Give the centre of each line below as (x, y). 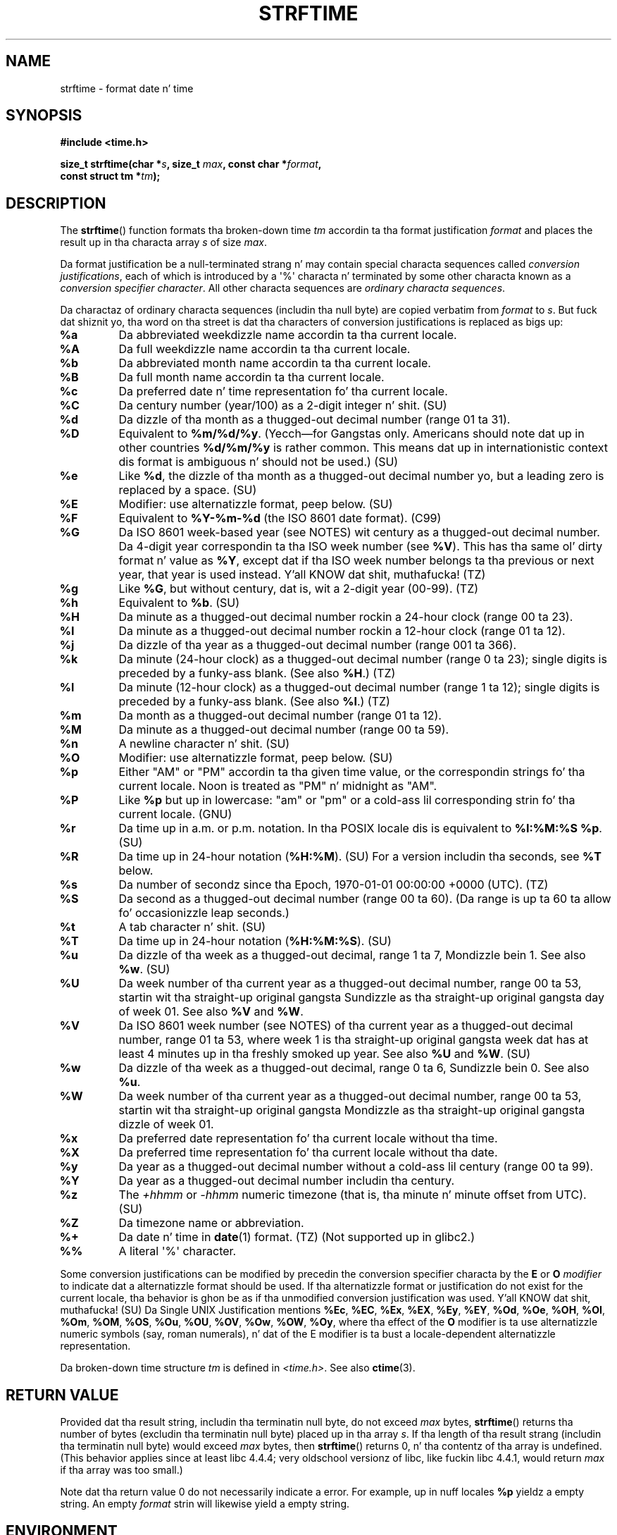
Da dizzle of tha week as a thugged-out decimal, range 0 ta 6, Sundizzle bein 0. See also (354, 1068)
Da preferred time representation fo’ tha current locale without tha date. (308, 1153)
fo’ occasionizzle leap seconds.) (204, 913)
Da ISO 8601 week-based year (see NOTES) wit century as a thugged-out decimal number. (359, 532)
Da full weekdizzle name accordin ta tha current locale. (264, 349)
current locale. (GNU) (175, 814)
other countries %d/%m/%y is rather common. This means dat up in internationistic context (363, 448)
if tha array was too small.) (121, 1470)
